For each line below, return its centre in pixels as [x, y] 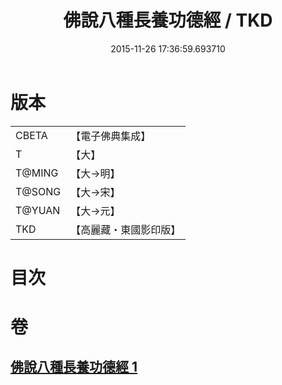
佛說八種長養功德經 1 [74, 367]
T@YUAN [38, 210]
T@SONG [38, 191]
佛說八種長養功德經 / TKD [168, 20]
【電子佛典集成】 [111, 136]
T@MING [37, 173]
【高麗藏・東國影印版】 [126, 229]
